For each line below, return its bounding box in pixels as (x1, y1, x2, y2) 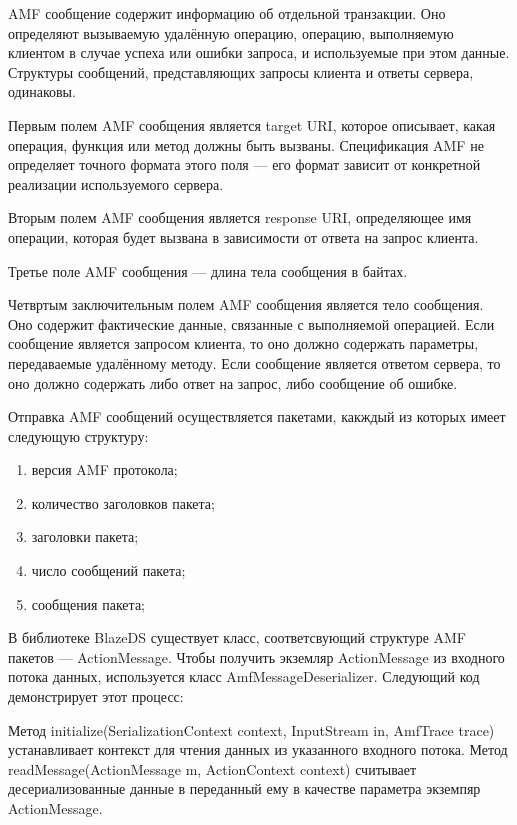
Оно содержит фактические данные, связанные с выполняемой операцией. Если (8, 313, 495, 334)
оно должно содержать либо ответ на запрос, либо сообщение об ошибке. (8, 372, 458, 393)
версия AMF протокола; (31, 459, 178, 480)
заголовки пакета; (31, 526, 139, 547)
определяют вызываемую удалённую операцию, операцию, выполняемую (8, 22, 454, 43)
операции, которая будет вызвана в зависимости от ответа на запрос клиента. (8, 226, 479, 247)
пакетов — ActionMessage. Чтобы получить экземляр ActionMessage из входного (8, 646, 505, 667)
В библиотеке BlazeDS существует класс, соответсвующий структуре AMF (8, 627, 466, 648)
